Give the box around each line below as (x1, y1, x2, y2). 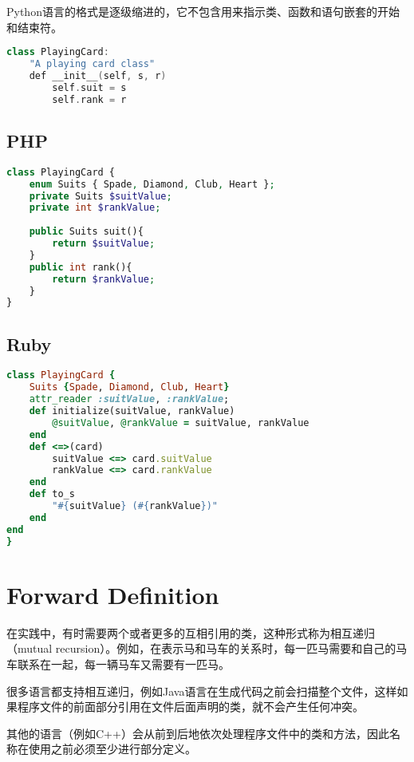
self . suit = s (52, 81, 127, 93)
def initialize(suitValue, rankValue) (29, 405, 235, 417)
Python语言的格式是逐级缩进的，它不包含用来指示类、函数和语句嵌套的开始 (6, 3, 400, 19)
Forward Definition (6, 578, 219, 610)
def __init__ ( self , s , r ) (29, 69, 167, 81)
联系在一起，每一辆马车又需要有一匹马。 (17, 655, 230, 672)
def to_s (29, 488, 75, 500)
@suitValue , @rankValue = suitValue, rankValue (52, 417, 310, 428)
